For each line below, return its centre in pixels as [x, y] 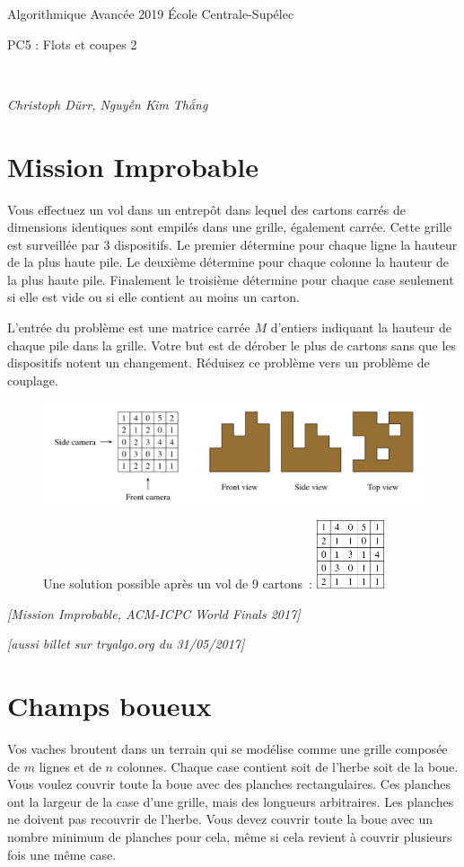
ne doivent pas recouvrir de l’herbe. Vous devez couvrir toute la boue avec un [220, 819]
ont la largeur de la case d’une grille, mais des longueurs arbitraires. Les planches [231, 801]
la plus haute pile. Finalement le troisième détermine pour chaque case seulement [231, 279]
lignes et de [70, 766]
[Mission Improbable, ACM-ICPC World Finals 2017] [154, 613]
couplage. [33, 380]
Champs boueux [109, 706]
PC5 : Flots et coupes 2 [72, 44]
